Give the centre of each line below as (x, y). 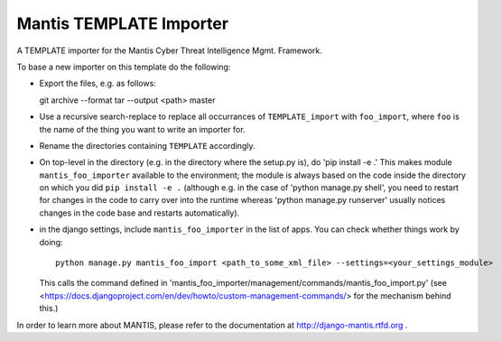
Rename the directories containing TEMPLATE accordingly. (147, 145)
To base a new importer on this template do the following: (124, 67)
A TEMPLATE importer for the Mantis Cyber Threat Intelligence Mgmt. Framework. (169, 51)
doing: (51, 242)
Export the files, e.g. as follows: (98, 83)
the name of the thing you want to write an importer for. (142, 129)
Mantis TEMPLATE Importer (123, 23)
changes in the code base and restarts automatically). (139, 213)
